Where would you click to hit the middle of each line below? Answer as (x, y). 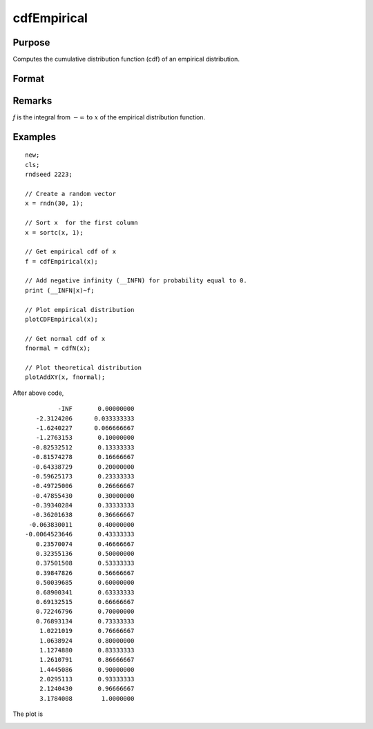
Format (29, 78)
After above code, (38, 393)
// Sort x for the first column (82, 223)
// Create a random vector (71, 194)
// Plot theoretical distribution (83, 367)
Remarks (32, 100)
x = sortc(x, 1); (54, 232)
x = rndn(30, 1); (54, 203)
